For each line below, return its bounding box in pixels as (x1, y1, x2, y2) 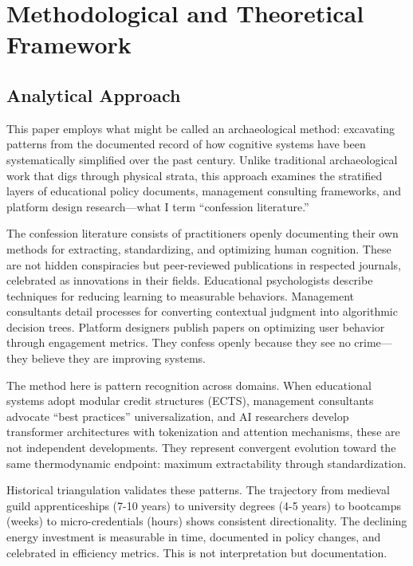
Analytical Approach (6, 82, 181, 107)
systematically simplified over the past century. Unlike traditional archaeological (6, 151, 398, 167)
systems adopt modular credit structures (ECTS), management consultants (6, 392, 374, 409)
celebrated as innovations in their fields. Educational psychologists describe (6, 272, 373, 289)
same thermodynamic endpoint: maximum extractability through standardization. (6, 454, 407, 471)
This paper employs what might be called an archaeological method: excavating (6, 120, 395, 136)
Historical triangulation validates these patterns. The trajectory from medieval (6, 481, 390, 498)
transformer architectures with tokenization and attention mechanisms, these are (6, 423, 400, 440)
